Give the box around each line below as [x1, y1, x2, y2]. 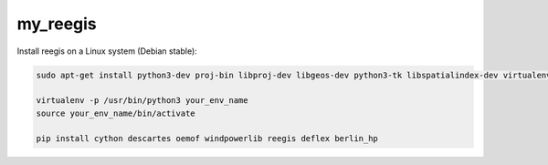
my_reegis [16, 14, 98, 34]
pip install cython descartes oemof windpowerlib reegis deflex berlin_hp [36, 133, 379, 144]
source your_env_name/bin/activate [36, 108, 195, 119]
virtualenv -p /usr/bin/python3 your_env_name [36, 96, 248, 106]
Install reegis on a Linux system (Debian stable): [16, 46, 198, 57]
